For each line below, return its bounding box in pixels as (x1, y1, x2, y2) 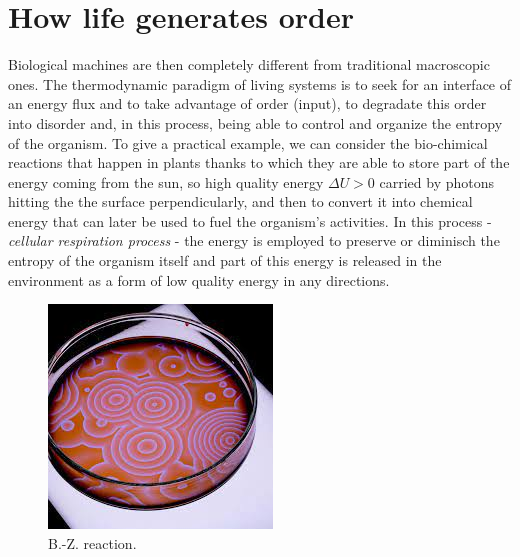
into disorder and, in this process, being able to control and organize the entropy (8, 112, 503, 133)
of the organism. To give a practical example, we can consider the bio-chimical (8, 132, 488, 153)
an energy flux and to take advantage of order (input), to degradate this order (8, 93, 487, 114)
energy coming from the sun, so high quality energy (8, 171, 324, 192)
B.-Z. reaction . (48, 532, 137, 553)
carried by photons (379, 171, 495, 192)
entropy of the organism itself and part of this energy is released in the (8, 250, 442, 271)
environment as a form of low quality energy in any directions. (8, 269, 390, 290)
